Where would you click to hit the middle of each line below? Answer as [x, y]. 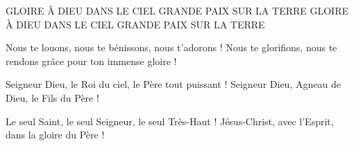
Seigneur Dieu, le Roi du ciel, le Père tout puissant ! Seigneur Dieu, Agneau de [173, 84]
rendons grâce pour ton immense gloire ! [91, 61]
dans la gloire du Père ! [55, 135]
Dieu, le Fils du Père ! [52, 97]
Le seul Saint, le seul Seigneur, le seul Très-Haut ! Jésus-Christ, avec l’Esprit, [170, 121]
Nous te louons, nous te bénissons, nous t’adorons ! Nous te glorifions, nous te [171, 47]
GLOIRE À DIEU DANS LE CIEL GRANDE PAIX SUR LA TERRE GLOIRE [177, 10]
